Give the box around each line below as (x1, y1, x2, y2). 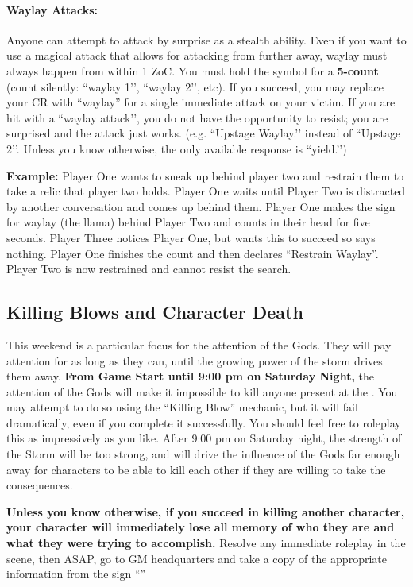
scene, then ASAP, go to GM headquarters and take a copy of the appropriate (6, 550, 387, 566)
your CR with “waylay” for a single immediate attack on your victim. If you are (6, 94, 396, 110)
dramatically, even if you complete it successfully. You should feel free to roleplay (6, 414, 401, 431)
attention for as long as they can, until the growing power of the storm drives (6, 352, 383, 369)
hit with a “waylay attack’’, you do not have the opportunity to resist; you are (6, 109, 388, 126)
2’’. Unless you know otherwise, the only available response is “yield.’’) (6, 140, 347, 156)
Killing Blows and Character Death (6, 299, 303, 324)
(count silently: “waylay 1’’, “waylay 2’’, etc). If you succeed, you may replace (6, 78, 384, 95)
